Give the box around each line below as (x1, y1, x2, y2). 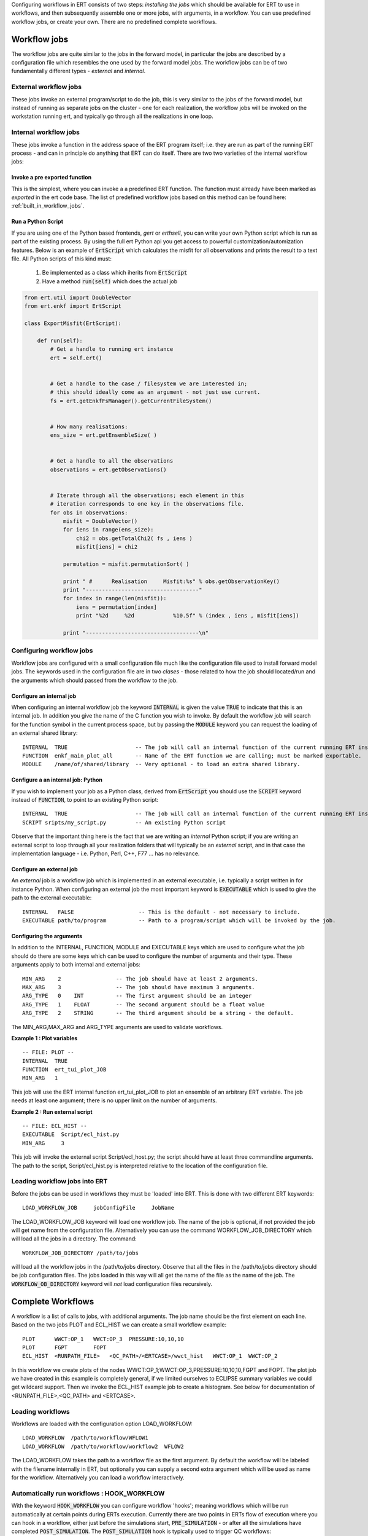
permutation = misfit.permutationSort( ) (63, 560, 190, 568)
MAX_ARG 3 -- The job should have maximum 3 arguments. (22, 984, 255, 990)
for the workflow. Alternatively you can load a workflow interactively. (11, 1473, 185, 1481)
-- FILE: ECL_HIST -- (22, 1123, 87, 1130)
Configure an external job (11, 866, 78, 873)
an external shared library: (11, 729, 78, 737)
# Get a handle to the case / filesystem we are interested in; (50, 380, 248, 387)
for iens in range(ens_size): (63, 526, 154, 533)
